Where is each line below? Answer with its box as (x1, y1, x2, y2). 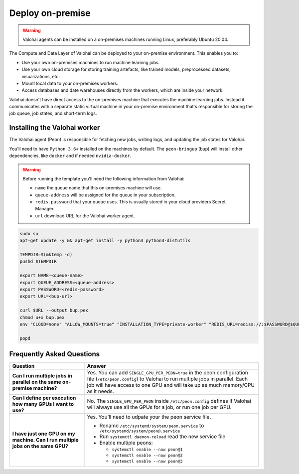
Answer (87, 363, 106, 370)
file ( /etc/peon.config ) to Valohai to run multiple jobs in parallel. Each (87, 375, 248, 382)
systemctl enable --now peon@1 (112, 447, 183, 452)
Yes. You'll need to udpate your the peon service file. (87, 414, 211, 421)
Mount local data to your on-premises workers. (21, 80, 119, 86)
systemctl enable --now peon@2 (112, 453, 183, 458)
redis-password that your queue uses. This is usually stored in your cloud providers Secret (35, 199, 226, 205)
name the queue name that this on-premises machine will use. (35, 185, 162, 191)
